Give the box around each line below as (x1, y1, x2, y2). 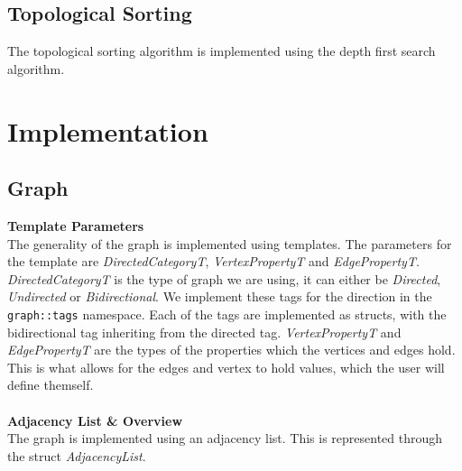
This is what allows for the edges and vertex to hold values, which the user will (7, 357, 445, 376)
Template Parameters (7, 216, 144, 235)
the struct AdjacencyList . (7, 446, 146, 465)
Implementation (7, 112, 208, 149)
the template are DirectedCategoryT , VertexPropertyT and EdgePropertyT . (7, 252, 420, 271)
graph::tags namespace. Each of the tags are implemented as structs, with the (7, 304, 447, 323)
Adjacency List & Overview (7, 411, 183, 429)
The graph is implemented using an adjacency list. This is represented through (7, 429, 443, 448)
